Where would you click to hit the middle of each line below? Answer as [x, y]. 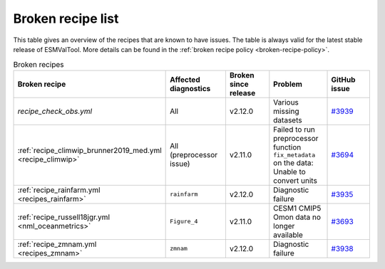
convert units [295, 180]
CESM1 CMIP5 [297, 208]
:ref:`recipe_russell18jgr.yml [64, 217]
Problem [288, 84]
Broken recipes [38, 64]
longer [284, 226]
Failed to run [294, 130]
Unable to [289, 172]
